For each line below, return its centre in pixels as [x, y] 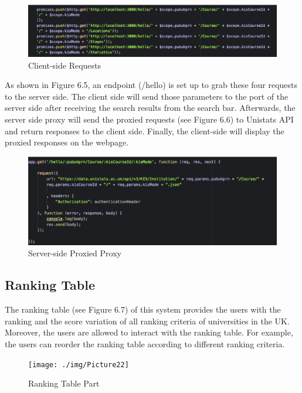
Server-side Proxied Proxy [75, 253]
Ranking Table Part [64, 383]
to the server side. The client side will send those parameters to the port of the [147, 96]
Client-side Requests [65, 65]
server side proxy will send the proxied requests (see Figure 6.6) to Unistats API [149, 119]
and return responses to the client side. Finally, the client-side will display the [145, 131]
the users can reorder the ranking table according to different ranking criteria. [145, 344]
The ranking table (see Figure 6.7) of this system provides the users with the [143, 309]
